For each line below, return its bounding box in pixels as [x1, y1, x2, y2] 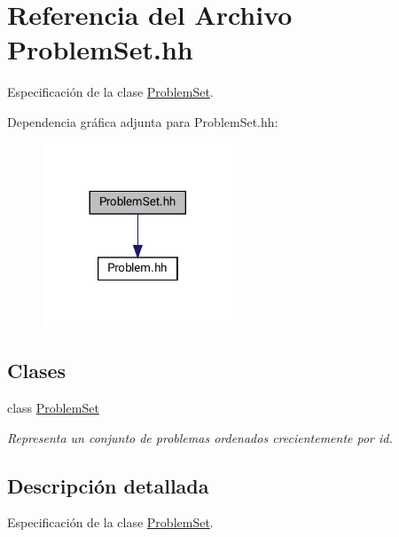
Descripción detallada [7, 471, 209, 499]
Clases [7, 357, 66, 384]
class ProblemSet [7, 398, 99, 416]
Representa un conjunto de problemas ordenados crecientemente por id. [7, 428, 393, 446]
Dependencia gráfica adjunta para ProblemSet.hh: [7, 112, 278, 130]
